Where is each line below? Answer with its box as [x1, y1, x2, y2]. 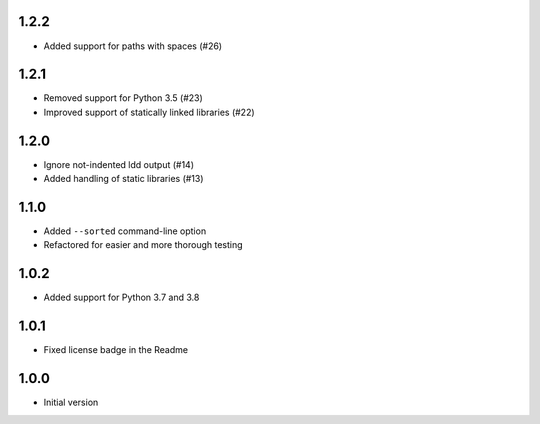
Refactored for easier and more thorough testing [43, 239, 244, 251]
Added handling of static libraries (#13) [43, 173, 204, 185]
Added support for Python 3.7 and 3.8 [43, 291, 200, 304]
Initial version [43, 396, 99, 409]
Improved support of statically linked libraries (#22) [43, 106, 255, 118]
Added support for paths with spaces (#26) [43, 40, 223, 52]
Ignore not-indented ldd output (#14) [43, 158, 195, 170]
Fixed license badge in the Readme [43, 344, 189, 356]
